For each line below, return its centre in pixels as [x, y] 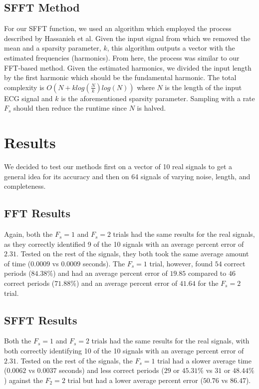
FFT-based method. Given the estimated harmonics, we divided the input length [128, 67]
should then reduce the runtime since [70, 108]
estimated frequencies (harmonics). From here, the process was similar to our [122, 57]
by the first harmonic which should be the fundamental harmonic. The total [120, 77]
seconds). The [104, 263]
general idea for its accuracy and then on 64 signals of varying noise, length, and [127, 176]
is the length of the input [203, 87]
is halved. [151, 108]
